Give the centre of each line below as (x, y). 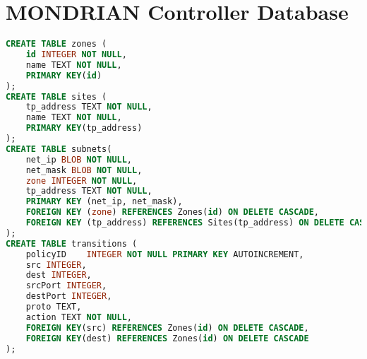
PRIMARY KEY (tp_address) (84, 128)
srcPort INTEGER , (66, 286)
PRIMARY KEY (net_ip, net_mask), (104, 202)
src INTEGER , (56, 265)
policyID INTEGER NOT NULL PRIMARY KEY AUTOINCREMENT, (165, 254)
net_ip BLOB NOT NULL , (79, 159)
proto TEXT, (54, 307)
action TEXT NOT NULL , (79, 317)
